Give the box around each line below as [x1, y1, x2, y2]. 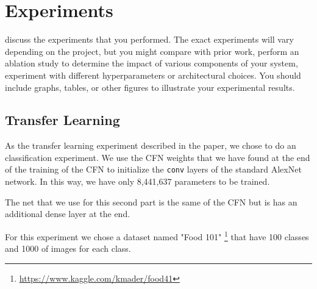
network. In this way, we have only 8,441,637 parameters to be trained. [5, 175, 270, 188]
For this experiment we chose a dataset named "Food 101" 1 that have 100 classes [5, 228, 309, 243]
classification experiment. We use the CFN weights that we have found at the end [5, 151, 310, 163]
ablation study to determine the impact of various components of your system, [5, 57, 298, 70]
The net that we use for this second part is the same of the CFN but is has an [5, 195, 297, 208]
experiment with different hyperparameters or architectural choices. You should [5, 68, 301, 81]
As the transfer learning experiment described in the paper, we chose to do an [5, 139, 296, 152]
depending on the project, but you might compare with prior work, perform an [5, 45, 299, 57]
